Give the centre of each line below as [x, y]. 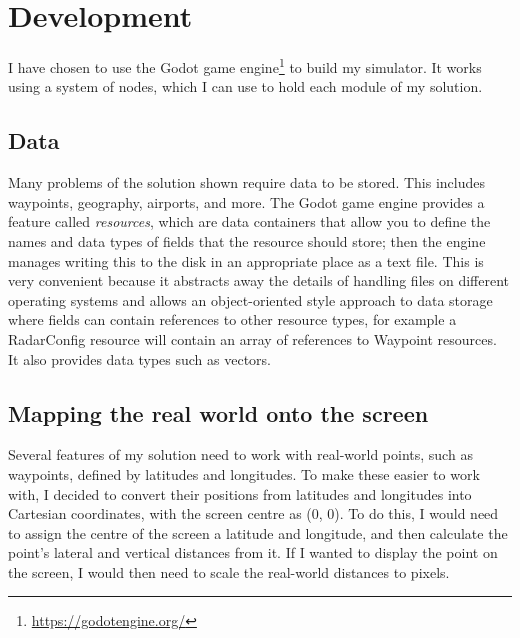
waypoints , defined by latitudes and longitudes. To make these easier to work [244, 473]
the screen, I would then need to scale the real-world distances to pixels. [229, 571]
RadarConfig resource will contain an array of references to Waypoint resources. [252, 338]
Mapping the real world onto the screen [218, 412]
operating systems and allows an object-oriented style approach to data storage [250, 299]
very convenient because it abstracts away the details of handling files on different [258, 280]
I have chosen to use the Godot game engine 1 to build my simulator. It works [245, 65]
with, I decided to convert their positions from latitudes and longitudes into [240, 493]
